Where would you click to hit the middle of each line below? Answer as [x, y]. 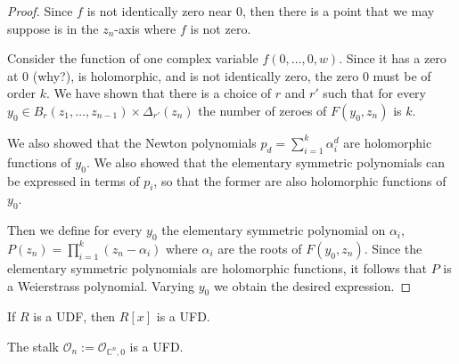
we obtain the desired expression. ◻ [312, 285]
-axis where [145, 28]
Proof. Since [40, 11]
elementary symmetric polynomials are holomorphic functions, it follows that [217, 267]
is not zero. [221, 28]
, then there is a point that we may [339, 11]
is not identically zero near [160, 11]
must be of [402, 75]
